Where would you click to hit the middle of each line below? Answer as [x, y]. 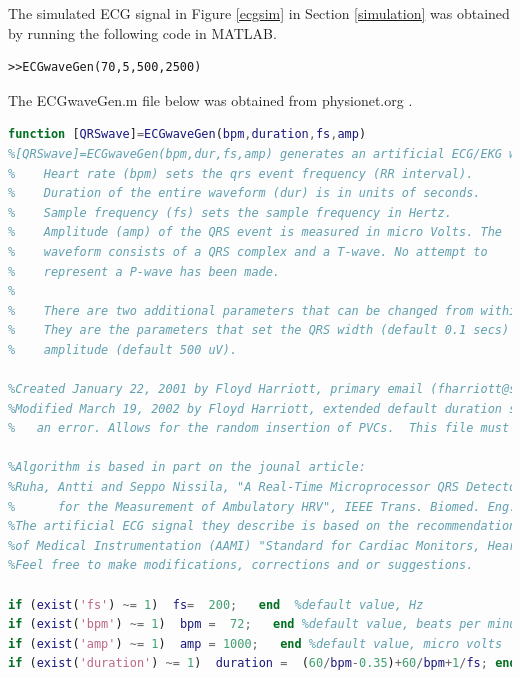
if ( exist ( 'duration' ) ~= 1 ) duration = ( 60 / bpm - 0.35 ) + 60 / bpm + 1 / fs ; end [262, 663]
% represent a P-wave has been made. [144, 271]
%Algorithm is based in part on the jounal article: [187, 467]
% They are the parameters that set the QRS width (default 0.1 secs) [259, 330]
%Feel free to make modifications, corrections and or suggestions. [241, 565]
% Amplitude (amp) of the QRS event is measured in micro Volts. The [255, 232]
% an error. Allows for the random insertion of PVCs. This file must [259, 428]
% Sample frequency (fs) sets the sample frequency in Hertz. [230, 212]
